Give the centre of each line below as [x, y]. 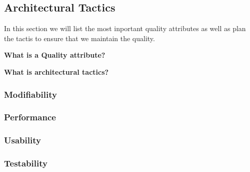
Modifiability [30, 94]
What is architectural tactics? [56, 71]
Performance [30, 117]
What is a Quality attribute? [55, 55]
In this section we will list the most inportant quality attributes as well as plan [125, 28]
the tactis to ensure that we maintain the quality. [79, 38]
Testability [26, 163]
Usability [22, 140]
